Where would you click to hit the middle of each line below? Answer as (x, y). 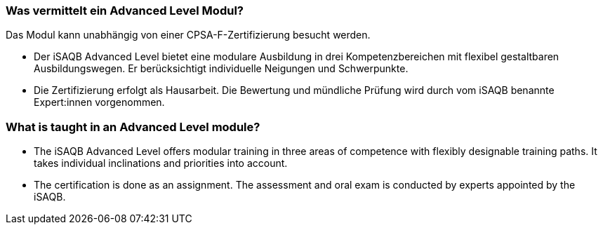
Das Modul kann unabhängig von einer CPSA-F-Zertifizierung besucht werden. (188, 35)
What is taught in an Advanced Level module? (133, 127)
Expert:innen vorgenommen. (99, 102)
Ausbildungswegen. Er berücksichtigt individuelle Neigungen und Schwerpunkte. (221, 69)
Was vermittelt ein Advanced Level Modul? (125, 11)
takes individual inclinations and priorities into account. (161, 163)
